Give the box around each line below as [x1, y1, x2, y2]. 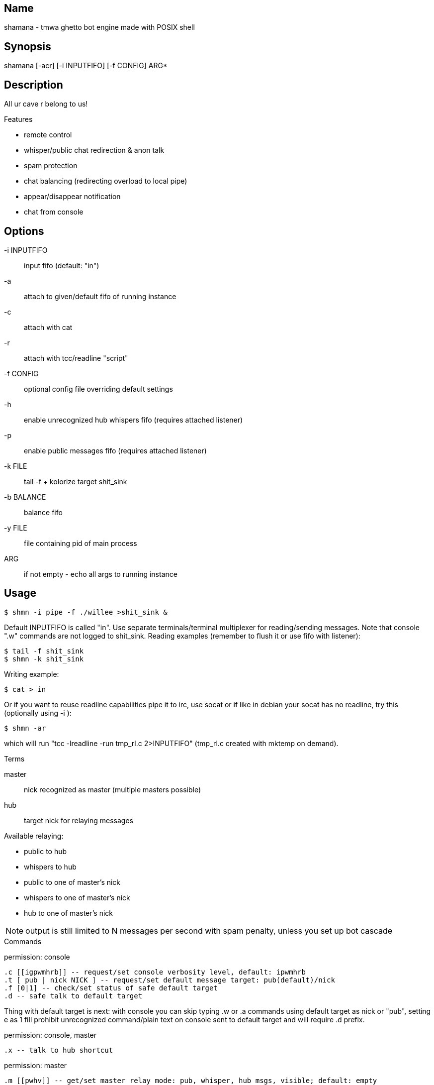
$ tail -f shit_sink [4, 647, 84, 655]
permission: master [4, 1061, 67, 1070]
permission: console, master [4, 1030, 97, 1039]
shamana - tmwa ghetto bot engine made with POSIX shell [4, 23, 195, 32]
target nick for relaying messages [24, 816, 133, 825]
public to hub [24, 847, 67, 856]
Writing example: [4, 669, 59, 678]
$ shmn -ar [4, 724, 46, 732]
